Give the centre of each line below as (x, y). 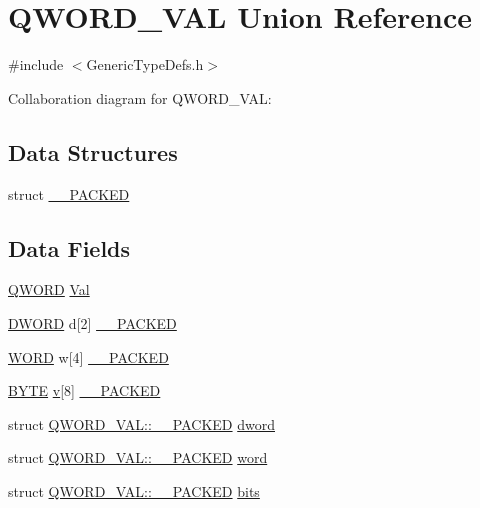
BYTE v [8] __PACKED (84, 390)
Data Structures (93, 151)
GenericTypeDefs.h (145, 64)
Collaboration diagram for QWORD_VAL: (140, 97)
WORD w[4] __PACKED (88, 356)
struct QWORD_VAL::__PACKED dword (141, 423)
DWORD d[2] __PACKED (92, 322)
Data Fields (69, 247)
